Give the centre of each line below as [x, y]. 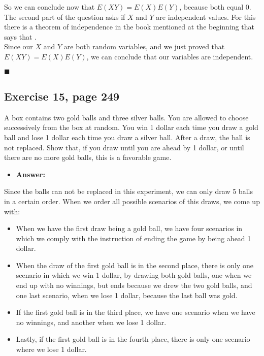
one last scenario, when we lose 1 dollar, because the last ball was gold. [127, 295]
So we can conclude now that [49, 7]
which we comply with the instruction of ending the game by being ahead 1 [134, 238]
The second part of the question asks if [65, 17]
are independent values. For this [206, 17]
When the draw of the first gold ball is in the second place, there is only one [135, 265]
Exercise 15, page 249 [62, 96]
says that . [20, 36]
